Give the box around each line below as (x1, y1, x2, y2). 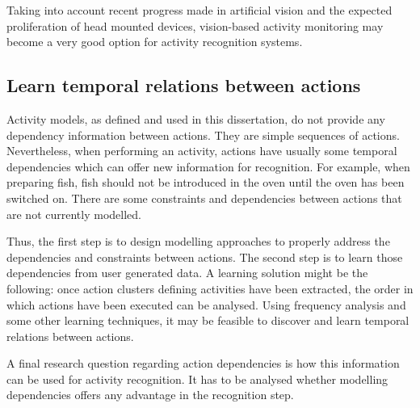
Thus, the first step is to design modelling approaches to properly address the (6, 233, 390, 250)
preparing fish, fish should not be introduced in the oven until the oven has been (6, 174, 405, 191)
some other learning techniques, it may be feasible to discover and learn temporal (6, 312, 409, 329)
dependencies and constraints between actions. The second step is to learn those (6, 248, 403, 265)
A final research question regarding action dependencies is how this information (6, 355, 400, 372)
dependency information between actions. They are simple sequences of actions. (6, 126, 400, 143)
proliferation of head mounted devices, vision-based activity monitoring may (6, 17, 384, 34)
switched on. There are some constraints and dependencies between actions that (6, 189, 402, 206)
